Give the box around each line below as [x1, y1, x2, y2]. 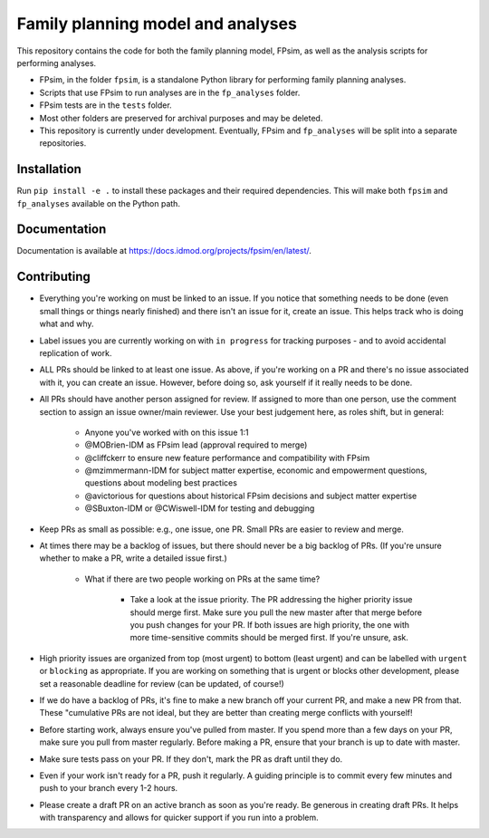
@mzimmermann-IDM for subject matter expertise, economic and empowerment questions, [84, 465, 427, 476]
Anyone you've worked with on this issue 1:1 [84, 427, 249, 438]
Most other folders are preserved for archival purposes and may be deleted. [39, 112, 323, 123]
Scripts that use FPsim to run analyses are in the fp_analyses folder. [39, 87, 301, 98]
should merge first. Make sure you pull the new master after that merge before [129, 607, 423, 618]
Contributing [16, 269, 91, 284]
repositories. [39, 138, 87, 149]
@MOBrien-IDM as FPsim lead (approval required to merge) [84, 439, 308, 450]
